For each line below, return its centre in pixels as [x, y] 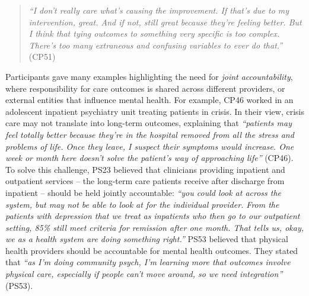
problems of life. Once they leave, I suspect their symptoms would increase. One [150, 146]
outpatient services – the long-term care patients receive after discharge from [145, 181]
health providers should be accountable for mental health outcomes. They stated [152, 250]
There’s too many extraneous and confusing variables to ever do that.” [156, 45]
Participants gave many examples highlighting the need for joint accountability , [149, 76]
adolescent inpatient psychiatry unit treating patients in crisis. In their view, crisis [155, 111]
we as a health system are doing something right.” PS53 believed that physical [147, 239]
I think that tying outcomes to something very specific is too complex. [154, 33]
